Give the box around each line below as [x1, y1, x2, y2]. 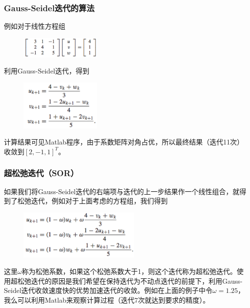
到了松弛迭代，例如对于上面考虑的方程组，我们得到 [4, 196, 168, 206]
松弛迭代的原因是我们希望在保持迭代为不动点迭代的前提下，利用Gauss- [17, 275, 243, 286]
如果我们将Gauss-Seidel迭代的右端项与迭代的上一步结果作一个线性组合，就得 [4, 186, 247, 196]
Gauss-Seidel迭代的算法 [4, 1, 95, 14]
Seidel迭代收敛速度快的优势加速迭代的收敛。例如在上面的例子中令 [4, 285, 212, 295]
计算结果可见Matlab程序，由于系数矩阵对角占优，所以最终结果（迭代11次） [4, 137, 244, 147]
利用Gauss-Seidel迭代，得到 [4, 66, 90, 76]
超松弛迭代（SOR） [4, 167, 79, 179]
